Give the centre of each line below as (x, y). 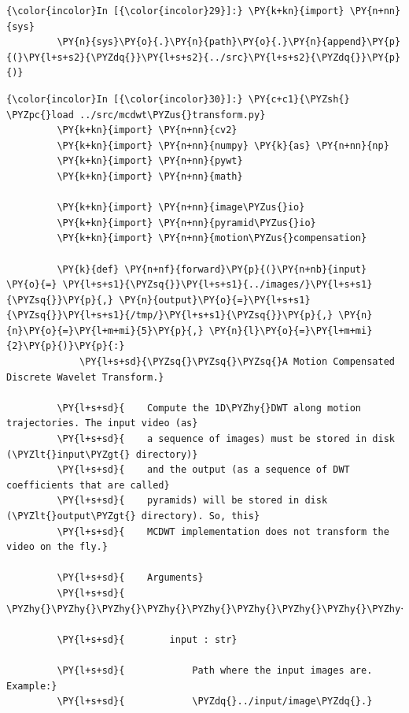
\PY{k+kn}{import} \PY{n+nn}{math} (150, 176)
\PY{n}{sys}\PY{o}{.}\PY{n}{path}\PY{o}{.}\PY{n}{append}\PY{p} (229, 42)
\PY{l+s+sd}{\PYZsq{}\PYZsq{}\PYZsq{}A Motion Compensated (237, 362)
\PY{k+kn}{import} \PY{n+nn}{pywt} (150, 161)
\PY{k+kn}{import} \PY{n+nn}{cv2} (147, 130)
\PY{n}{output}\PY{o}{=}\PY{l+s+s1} (215, 300)
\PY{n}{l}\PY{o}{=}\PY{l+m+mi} (291, 331)
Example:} (32, 686)
